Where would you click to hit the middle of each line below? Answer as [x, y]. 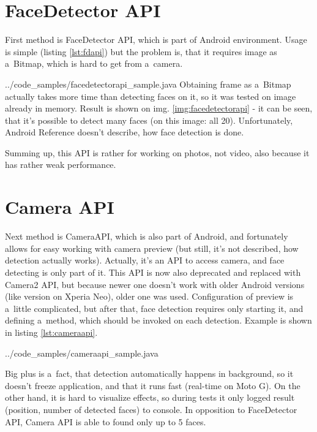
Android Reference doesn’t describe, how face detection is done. [125, 132]
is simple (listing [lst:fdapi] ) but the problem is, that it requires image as [141, 51]
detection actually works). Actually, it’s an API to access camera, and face [145, 260]
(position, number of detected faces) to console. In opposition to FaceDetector [151, 409]
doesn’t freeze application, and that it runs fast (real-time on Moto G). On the [153, 385]
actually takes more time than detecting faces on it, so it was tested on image [151, 96]
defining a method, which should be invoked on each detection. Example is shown [158, 320]
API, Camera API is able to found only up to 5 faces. [106, 421]
